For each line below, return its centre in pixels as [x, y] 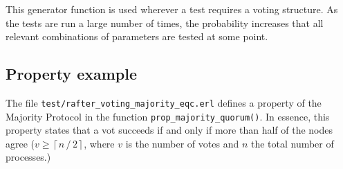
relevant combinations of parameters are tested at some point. [137, 36]
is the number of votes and [182, 143]
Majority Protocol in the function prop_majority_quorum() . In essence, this [168, 116]
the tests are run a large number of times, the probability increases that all [165, 23]
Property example [72, 74]
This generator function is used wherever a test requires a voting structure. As [172, 9]
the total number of [292, 143]
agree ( [20, 143]
